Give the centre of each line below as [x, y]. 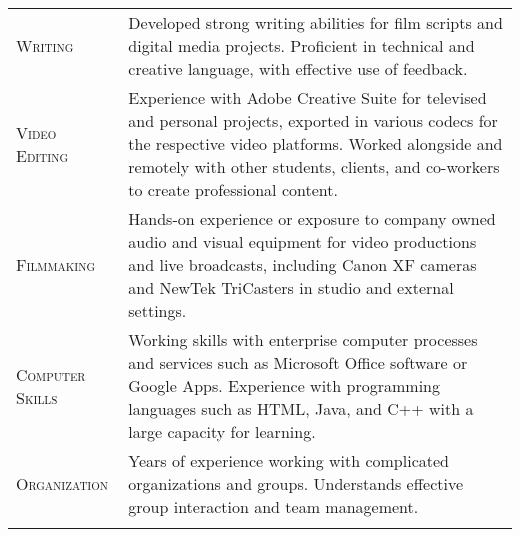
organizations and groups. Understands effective [296, 483]
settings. [157, 310]
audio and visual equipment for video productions [302, 241]
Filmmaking [56, 264]
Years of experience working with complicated [288, 460]
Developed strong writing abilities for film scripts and [315, 22]
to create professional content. [233, 189]
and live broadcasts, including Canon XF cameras [302, 264]
